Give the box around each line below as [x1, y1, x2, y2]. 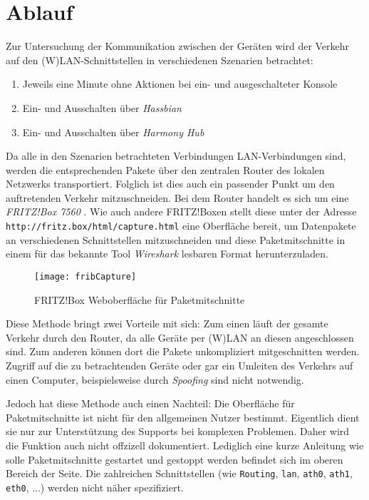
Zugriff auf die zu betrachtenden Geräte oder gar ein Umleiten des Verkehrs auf [6, 357, 353, 372]
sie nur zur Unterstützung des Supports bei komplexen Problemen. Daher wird [6, 424, 350, 439]
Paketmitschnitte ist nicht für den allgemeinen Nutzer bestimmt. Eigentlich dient [6, 409, 360, 424]
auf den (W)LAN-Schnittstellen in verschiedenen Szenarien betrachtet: [6, 52, 313, 67]
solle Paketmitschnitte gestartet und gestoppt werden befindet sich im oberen [6, 451, 343, 466]
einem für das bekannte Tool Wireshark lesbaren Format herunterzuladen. [6, 246, 328, 261]
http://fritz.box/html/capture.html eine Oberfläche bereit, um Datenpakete [6, 218, 356, 233]
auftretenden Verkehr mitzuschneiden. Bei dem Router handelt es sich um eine [6, 190, 349, 205]
